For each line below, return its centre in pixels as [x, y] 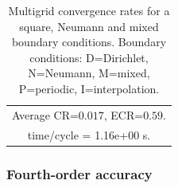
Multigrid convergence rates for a [89, 10]
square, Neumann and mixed [89, 26]
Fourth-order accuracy [79, 173]
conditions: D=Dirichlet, [89, 57]
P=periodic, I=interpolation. [89, 88]
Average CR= [45, 114]
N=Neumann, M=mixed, [89, 73]
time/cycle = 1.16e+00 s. [89, 134]
